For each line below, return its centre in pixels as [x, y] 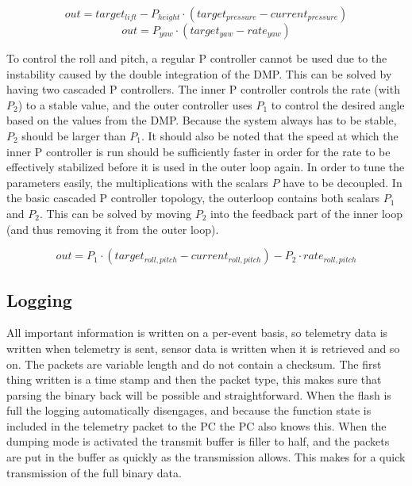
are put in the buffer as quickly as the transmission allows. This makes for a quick [206, 457]
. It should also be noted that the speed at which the [270, 135]
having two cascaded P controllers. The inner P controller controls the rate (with [203, 89]
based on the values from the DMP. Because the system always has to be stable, [202, 120]
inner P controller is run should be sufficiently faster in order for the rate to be [198, 151]
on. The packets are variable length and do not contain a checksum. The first [194, 364]
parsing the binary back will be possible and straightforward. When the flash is [199, 394]
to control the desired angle [338, 104]
